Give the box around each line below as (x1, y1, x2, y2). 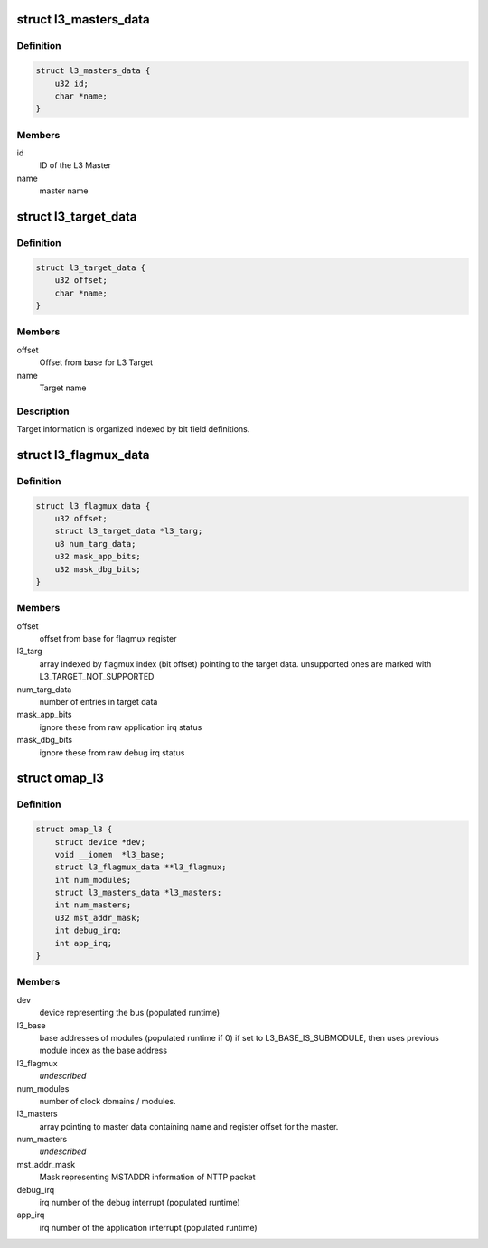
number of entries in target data (39, 697, 158, 708)
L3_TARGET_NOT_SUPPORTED (39, 671, 155, 682)
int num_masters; (54, 900, 132, 910)
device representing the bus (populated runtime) (39, 1008, 221, 1018)
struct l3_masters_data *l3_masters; (54, 887, 222, 898)
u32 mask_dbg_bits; (54, 564, 142, 574)
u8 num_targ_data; (54, 539, 136, 549)
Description (16, 405, 70, 418)
